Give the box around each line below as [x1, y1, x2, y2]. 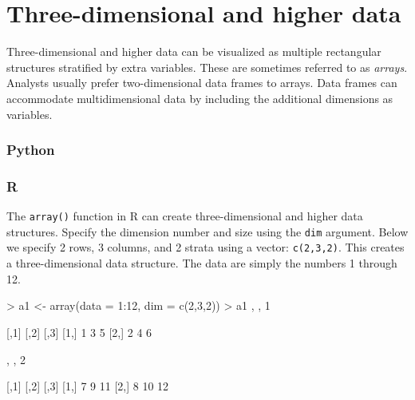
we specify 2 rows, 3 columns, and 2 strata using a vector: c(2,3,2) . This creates [6, 239, 405, 255]
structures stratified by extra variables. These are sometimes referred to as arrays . [6, 58, 408, 75]
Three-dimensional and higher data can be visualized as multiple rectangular [6, 43, 381, 60]
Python [6, 140, 55, 160]
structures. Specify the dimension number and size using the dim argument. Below [6, 223, 409, 240]
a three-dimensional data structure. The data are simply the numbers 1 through [6, 255, 397, 271]
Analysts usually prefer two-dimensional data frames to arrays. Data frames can [6, 74, 397, 91]
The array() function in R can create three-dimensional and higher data [6, 208, 363, 224]
